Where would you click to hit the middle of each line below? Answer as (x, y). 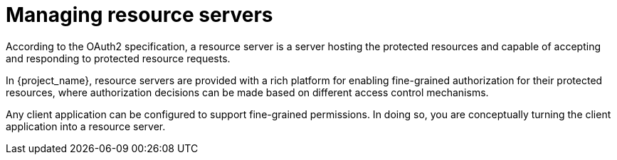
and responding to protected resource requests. (118, 58)
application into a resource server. (86, 126)
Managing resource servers (139, 15)
